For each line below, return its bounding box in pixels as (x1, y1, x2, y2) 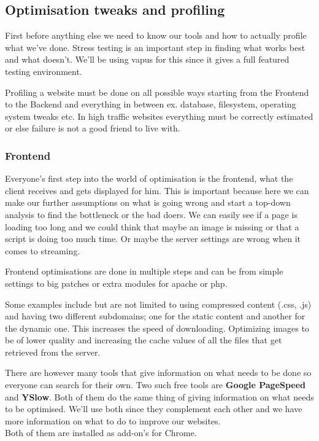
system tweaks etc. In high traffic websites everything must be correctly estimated (5, 109, 313, 122)
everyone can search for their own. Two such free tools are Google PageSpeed (5, 378, 306, 391)
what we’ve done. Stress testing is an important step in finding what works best (5, 41, 306, 53)
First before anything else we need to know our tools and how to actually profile (5, 29, 307, 42)
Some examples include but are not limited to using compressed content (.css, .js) (5, 297, 312, 310)
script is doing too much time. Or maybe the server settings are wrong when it (5, 232, 301, 245)
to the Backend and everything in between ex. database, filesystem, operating (5, 98, 296, 111)
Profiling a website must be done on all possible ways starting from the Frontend (5, 85, 309, 98)
